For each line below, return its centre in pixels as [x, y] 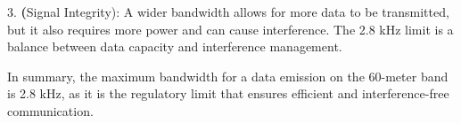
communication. [50, 110]
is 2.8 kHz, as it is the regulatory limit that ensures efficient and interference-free [228, 93]
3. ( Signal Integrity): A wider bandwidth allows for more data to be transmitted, [228, 12]
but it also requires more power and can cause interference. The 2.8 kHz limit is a [230, 29]
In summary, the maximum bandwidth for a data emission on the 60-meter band [228, 76]
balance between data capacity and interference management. [175, 46]
